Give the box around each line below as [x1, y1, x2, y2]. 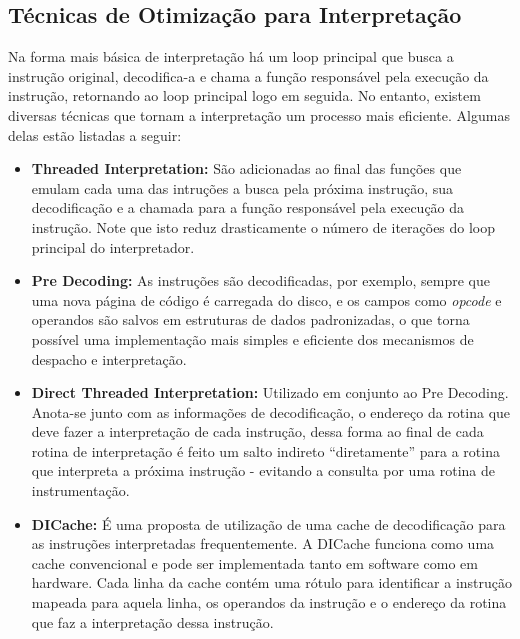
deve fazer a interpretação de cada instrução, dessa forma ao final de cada [31, 421, 484, 442]
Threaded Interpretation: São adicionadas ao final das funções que [31, 158, 462, 179]
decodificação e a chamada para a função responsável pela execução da [31, 197, 465, 218]
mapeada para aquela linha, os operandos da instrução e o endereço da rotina [31, 592, 507, 613]
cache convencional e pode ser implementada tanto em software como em [31, 552, 478, 573]
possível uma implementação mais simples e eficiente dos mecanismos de [31, 328, 474, 349]
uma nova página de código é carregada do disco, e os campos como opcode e [31, 289, 502, 310]
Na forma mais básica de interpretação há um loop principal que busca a [8, 46, 454, 67]
